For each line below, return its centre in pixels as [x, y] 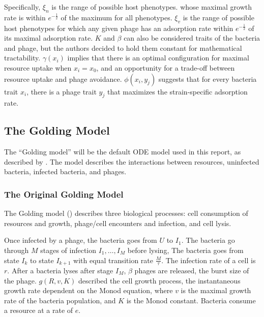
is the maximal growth [216, 290]
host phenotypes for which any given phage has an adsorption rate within [119, 28]
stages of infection [68, 250]
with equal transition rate [113, 260]
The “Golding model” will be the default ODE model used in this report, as [123, 152]
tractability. [22, 58]
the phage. [20, 280]
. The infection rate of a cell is [209, 260]
